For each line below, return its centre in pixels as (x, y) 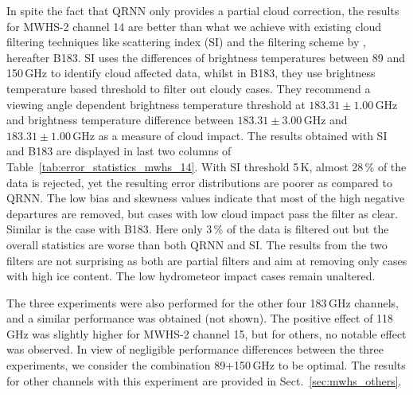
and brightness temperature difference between (120, 120)
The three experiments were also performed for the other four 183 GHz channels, (203, 302)
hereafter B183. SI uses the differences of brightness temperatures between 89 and (206, 57)
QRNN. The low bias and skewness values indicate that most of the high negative (206, 198)
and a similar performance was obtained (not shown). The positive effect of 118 (200, 318)
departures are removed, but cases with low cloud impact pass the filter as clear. (203, 213)
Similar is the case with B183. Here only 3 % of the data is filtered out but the (198, 229)
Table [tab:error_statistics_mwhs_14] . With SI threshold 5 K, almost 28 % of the (206, 166)
